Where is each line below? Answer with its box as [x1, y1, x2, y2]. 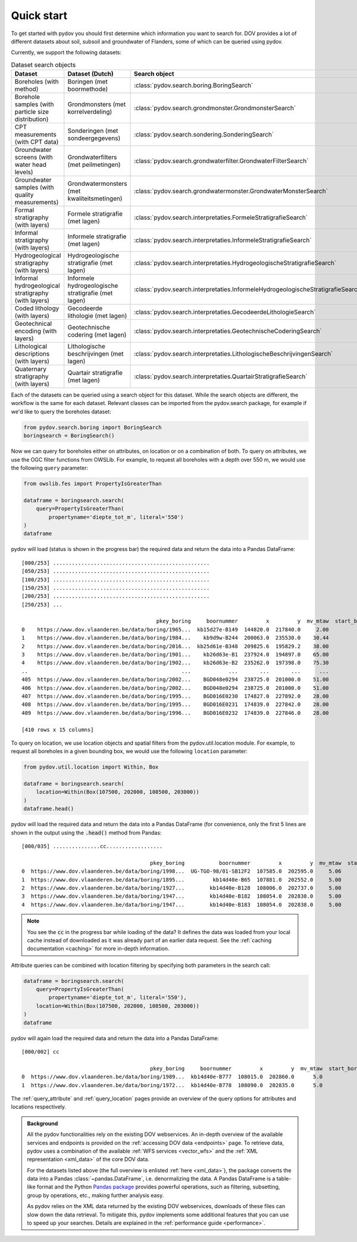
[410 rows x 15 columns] [21, 726, 94, 733]
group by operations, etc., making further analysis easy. [27, 1191, 164, 1199]
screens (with [14, 153, 53, 161]
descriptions [14, 350, 50, 358]
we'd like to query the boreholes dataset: [11, 408, 111, 415]
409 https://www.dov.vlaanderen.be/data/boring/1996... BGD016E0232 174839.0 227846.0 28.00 [21, 709, 330, 716]
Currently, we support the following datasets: [11, 49, 122, 56]
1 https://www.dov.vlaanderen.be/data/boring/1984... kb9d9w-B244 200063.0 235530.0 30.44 [21, 634, 330, 642]
